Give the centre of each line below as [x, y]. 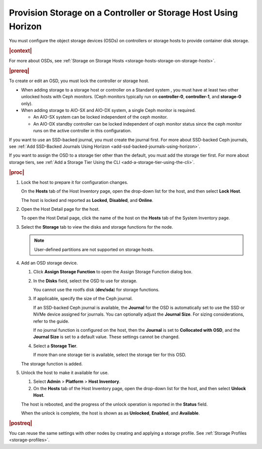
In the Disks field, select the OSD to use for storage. [85, 281]
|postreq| [21, 423]
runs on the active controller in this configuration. [82, 131]
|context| [20, 51]
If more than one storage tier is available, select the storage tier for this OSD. [110, 355]
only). [27, 103]
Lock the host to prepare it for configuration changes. [75, 182]
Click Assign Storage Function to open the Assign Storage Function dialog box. [113, 272]
